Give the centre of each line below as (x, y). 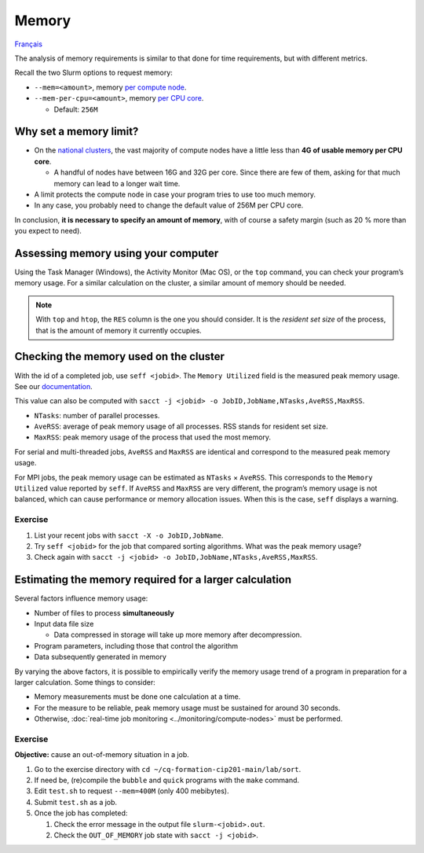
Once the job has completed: (81, 813)
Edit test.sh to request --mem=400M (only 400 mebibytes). (132, 791)
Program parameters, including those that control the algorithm (136, 645)
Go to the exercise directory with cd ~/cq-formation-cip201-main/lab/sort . (168, 769)
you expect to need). (48, 231)
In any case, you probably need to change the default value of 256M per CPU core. (169, 205)
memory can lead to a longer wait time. (117, 183)
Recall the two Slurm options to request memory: (93, 73)
